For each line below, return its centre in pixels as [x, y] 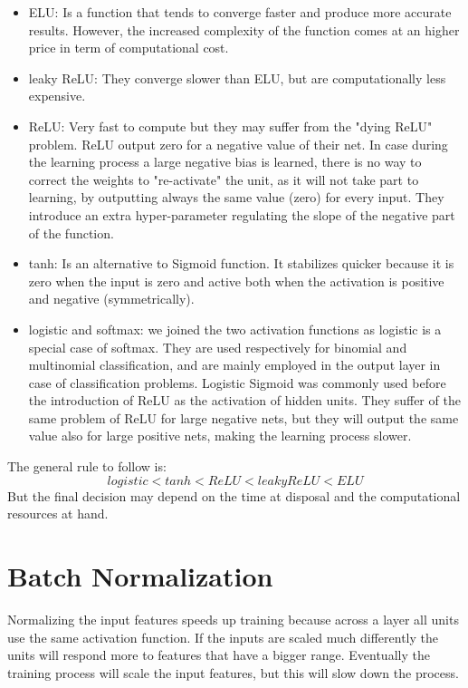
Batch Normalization [140, 576]
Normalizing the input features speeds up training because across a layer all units [233, 619]
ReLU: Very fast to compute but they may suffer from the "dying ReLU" [230, 126]
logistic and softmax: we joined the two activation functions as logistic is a [235, 329]
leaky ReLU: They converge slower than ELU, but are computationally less [237, 78]
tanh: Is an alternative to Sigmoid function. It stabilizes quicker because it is [241, 263]
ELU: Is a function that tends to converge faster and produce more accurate [240, 12]
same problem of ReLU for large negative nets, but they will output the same [244, 417]
